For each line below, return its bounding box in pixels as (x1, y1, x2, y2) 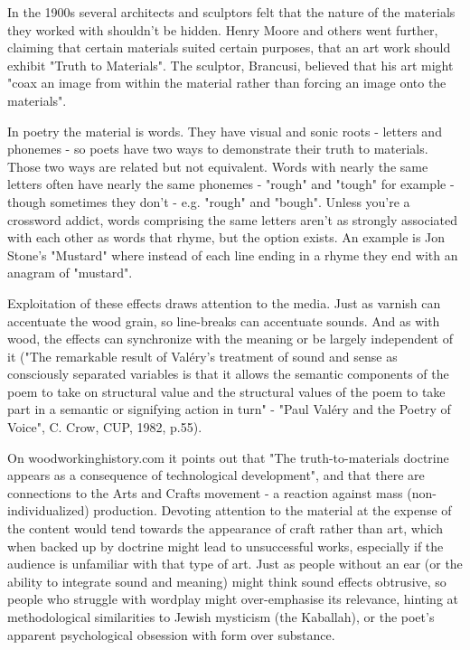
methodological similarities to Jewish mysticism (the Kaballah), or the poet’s (7, 608, 435, 626)
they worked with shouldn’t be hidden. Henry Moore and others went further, (7, 20, 438, 39)
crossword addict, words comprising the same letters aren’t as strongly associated (7, 210, 457, 229)
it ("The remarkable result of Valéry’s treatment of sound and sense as (7, 346, 398, 365)
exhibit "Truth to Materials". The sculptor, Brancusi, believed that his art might (7, 55, 454, 74)
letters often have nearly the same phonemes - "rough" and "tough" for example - (7, 174, 455, 193)
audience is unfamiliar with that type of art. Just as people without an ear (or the (7, 554, 463, 573)
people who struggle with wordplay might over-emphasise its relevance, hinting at (7, 589, 458, 608)
